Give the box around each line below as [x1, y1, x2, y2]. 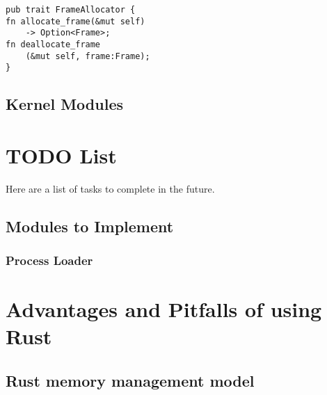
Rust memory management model [6, 370, 255, 392]
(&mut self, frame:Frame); [25, 51, 150, 61]
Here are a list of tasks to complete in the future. [6, 181, 215, 195]
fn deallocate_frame [6, 39, 101, 49]
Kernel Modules [6, 93, 123, 115]
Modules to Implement [6, 215, 174, 236]
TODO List [6, 140, 117, 169]
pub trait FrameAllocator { [6, 5, 136, 15]
